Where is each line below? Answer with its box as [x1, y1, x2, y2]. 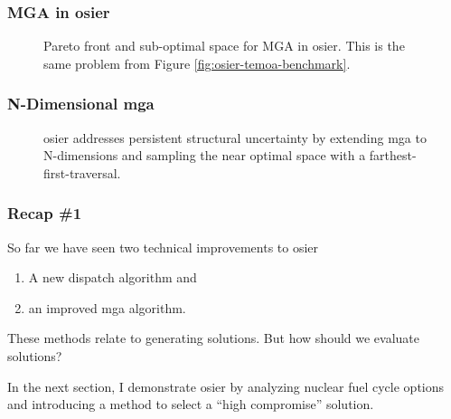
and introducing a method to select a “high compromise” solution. [7, 395, 374, 414]
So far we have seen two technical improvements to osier [7, 237, 319, 256]
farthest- [369, 146, 417, 165]
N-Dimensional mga [7, 92, 155, 115]
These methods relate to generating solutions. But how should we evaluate [7, 329, 420, 348]
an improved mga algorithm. [28, 298, 186, 317]
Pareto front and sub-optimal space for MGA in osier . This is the [43, 36, 405, 55]
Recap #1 [7, 202, 82, 224]
